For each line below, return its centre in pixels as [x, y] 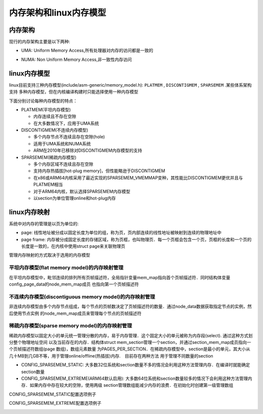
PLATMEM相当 [48, 184]
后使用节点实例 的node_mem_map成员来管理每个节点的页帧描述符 [75, 313]
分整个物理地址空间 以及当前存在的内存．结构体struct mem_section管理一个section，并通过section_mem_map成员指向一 [130, 342]
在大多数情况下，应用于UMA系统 [66, 123]
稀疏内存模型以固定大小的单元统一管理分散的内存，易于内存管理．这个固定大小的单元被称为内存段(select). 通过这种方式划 [131, 335]
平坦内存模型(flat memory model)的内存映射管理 [66, 268]
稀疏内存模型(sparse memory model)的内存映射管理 [71, 326]
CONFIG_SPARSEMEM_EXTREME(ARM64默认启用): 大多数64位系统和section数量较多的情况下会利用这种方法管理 [134, 378]
